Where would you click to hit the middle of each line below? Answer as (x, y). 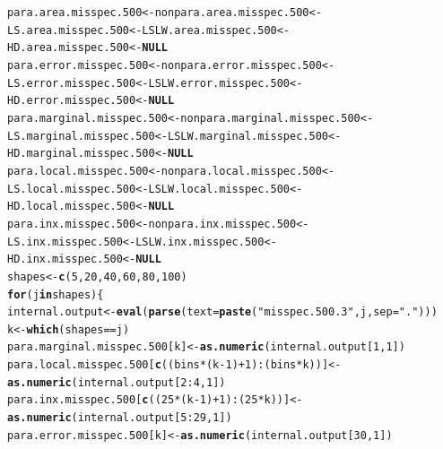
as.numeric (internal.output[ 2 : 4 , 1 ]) (117, 382)
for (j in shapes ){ (56, 294)
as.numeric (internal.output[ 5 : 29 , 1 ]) (120, 418)
